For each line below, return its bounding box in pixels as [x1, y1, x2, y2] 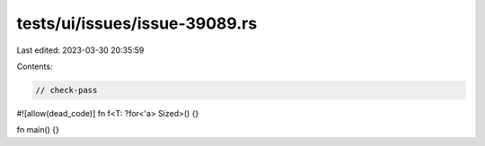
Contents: [16, 61, 53, 72]
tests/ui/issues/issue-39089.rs [16, 13, 258, 33]
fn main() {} [16, 125, 60, 135]
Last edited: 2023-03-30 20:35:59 [16, 45, 145, 56]
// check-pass [35, 85, 98, 95]
